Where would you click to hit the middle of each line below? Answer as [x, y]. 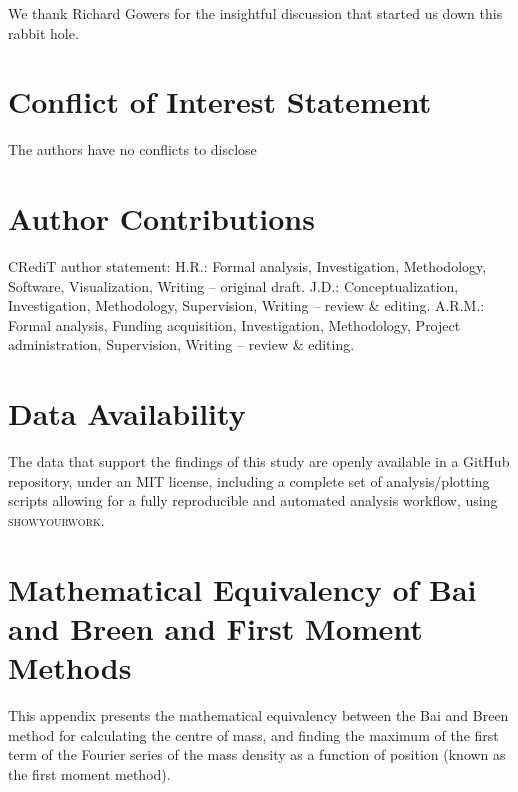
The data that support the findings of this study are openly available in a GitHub [259, 461]
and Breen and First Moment [215, 627]
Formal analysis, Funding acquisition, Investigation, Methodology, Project [234, 324]
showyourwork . [56, 519]
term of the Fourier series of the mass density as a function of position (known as [257, 754]
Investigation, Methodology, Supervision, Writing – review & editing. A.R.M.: [246, 305]
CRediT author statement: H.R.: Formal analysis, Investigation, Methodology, [247, 266]
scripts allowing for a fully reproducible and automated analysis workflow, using [253, 500]
